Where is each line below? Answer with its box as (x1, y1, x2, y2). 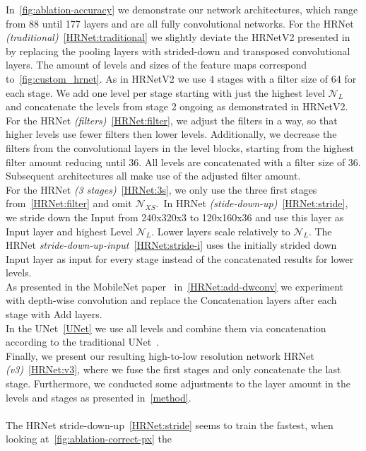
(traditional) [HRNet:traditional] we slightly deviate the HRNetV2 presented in (6, 30, 350, 45)
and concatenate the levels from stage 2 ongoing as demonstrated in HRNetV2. (6, 99, 348, 114)
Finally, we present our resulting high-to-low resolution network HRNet (6, 348, 314, 363)
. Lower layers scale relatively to (151, 223, 290, 238)
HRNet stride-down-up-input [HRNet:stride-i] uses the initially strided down (6, 238, 337, 252)
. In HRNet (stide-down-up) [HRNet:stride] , (155, 196, 348, 211)
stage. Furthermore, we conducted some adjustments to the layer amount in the (6, 376, 350, 391)
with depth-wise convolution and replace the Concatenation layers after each (6, 293, 337, 307)
